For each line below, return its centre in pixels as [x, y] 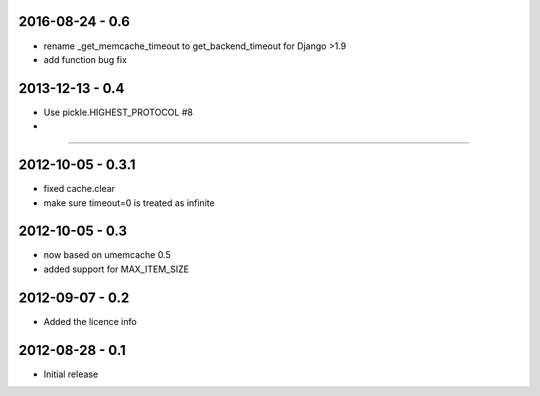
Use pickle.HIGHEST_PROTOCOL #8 [118, 112]
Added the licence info [90, 321]
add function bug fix [85, 59]
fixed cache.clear [79, 189]
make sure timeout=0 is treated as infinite [129, 202]
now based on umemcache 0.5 [107, 255]
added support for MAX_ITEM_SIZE [116, 269]
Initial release [71, 374]
